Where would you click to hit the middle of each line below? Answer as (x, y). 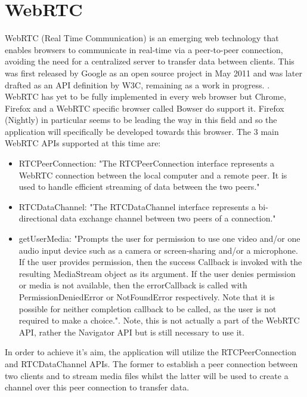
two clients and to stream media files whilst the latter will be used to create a (147, 375)
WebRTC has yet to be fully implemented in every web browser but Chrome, (145, 96)
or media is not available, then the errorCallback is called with (133, 285)
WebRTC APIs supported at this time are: (83, 143)
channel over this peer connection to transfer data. (97, 387)
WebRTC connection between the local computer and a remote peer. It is (153, 175)
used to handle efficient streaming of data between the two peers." (139, 187)
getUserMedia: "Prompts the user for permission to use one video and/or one (159, 238)
